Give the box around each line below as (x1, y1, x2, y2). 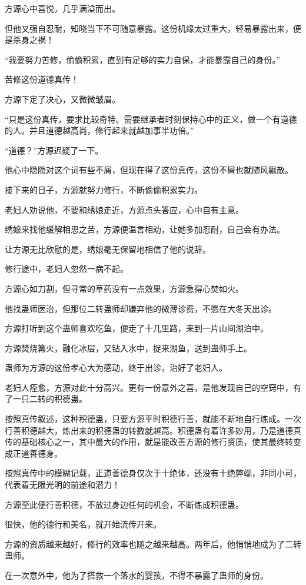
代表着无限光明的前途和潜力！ (5, 478, 120, 491)
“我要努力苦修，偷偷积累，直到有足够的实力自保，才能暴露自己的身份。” (5, 53, 281, 65)
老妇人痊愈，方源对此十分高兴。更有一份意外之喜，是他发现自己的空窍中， (5, 381, 293, 393)
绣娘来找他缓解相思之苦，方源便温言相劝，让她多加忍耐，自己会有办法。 (5, 223, 285, 235)
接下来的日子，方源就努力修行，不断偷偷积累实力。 (5, 183, 202, 195)
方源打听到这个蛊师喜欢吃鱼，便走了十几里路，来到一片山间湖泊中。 (5, 322, 268, 334)
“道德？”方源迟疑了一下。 (5, 144, 104, 156)
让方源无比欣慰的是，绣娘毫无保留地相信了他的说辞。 (5, 242, 211, 255)
